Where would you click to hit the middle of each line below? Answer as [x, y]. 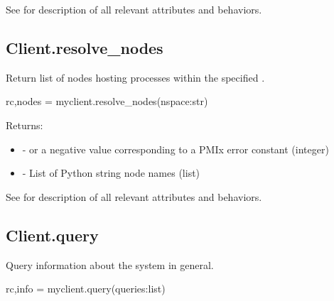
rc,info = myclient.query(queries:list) [86, 289]
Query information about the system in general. [110, 264]
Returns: [25, 125]
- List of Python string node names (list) [111, 173]
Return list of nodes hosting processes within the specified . [135, 77]
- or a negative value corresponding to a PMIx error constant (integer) [176, 149]
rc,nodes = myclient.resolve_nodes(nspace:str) [107, 101]
